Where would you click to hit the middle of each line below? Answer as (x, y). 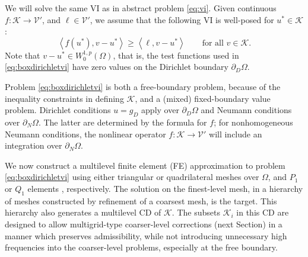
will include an (236, 134)
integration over (34, 145)
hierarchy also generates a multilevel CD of (83, 212)
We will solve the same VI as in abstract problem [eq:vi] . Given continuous (141, 8)
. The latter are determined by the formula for (123, 122)
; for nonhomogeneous (253, 122)
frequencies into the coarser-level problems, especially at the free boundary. (141, 247)
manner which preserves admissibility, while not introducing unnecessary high (146, 235)
